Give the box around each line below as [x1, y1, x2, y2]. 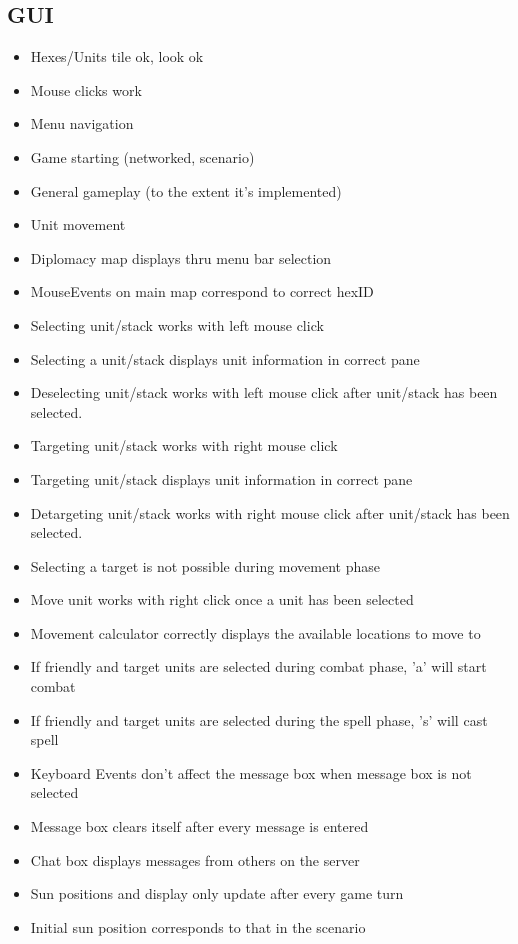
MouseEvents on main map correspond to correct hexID [30, 281, 374, 302]
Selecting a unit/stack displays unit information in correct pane [30, 348, 420, 369]
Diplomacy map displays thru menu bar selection [30, 247, 332, 268]
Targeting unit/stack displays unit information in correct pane [30, 468, 413, 489]
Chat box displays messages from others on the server [30, 849, 360, 870]
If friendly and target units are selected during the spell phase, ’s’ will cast [30, 709, 488, 730]
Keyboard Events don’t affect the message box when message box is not [30, 762, 472, 783]
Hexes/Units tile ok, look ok [30, 46, 204, 67]
